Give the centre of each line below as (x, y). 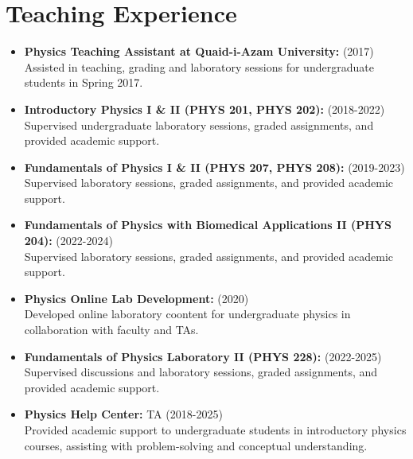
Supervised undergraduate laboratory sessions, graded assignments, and (199, 124)
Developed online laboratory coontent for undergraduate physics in (187, 314)
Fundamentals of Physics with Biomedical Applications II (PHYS (208, 225)
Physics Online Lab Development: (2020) (136, 298)
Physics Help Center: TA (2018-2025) (123, 414)
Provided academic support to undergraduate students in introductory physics (215, 430)
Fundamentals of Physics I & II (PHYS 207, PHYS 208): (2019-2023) (214, 167)
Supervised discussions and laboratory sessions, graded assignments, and (201, 372)
